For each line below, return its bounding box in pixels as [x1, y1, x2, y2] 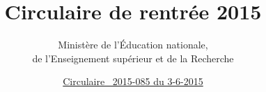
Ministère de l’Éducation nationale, [58, 37, 208, 52]
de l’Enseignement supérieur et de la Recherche [32, 50, 234, 65]
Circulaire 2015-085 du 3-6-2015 [63, 74, 203, 89]
